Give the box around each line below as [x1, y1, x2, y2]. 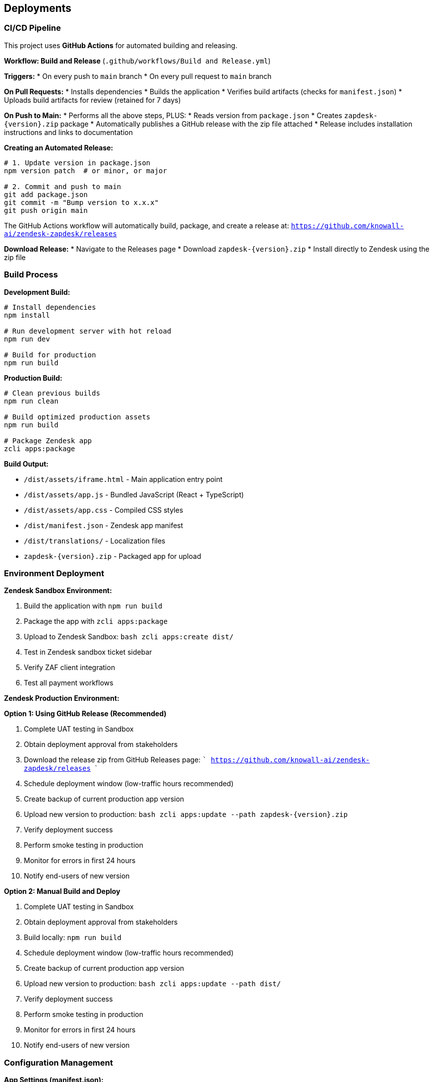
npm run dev [4, 335, 50, 343]
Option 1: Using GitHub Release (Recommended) [4, 709, 167, 718]
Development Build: [4, 287, 70, 296]
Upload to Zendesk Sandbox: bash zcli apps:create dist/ [24, 632, 234, 641]
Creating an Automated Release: [4, 143, 114, 152]
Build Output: [4, 459, 49, 468]
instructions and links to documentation [4, 128, 133, 136]
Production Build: [4, 373, 62, 382]
